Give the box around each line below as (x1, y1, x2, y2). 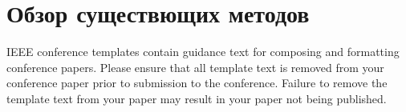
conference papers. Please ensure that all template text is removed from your (6, 58, 384, 75)
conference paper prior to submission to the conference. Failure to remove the (6, 74, 388, 91)
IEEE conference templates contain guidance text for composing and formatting (6, 43, 400, 60)
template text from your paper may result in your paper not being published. (6, 90, 387, 106)
